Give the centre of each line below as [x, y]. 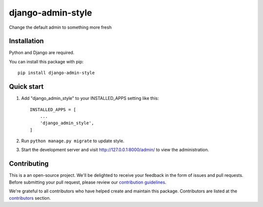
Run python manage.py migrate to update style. [73, 141]
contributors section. [30, 198]
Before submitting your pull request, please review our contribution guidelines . [88, 182]
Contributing [29, 164]
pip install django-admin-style [56, 73]
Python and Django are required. [42, 53]
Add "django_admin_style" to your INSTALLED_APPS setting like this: [90, 98]
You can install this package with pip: [46, 61]
